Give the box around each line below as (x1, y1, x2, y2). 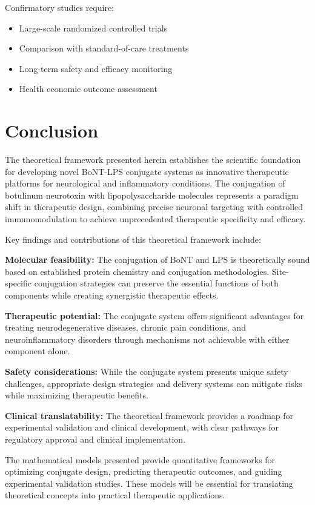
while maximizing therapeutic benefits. (5, 389, 148, 401)
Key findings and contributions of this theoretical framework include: (5, 233, 261, 245)
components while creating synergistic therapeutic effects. (5, 289, 219, 302)
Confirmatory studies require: (5, 1, 114, 13)
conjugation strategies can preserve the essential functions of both (34, 277, 279, 289)
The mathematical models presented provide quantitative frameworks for (5, 453, 276, 466)
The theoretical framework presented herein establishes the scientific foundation (5, 153, 301, 166)
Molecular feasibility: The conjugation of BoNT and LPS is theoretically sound (5, 253, 310, 266)
